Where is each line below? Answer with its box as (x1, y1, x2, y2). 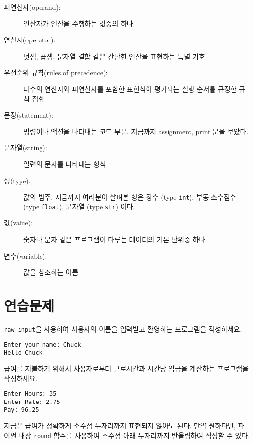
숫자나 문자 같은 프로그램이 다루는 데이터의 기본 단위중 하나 (23, 234, 206, 244)
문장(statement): (4, 110, 53, 120)
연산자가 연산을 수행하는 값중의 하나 (23, 18, 133, 28)
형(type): (4, 175, 31, 185)
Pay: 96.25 (4, 406, 39, 414)
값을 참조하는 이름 (23, 267, 79, 277)
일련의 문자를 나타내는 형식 (23, 159, 106, 169)
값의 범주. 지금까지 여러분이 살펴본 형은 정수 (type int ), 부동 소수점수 (23, 192, 236, 202)
